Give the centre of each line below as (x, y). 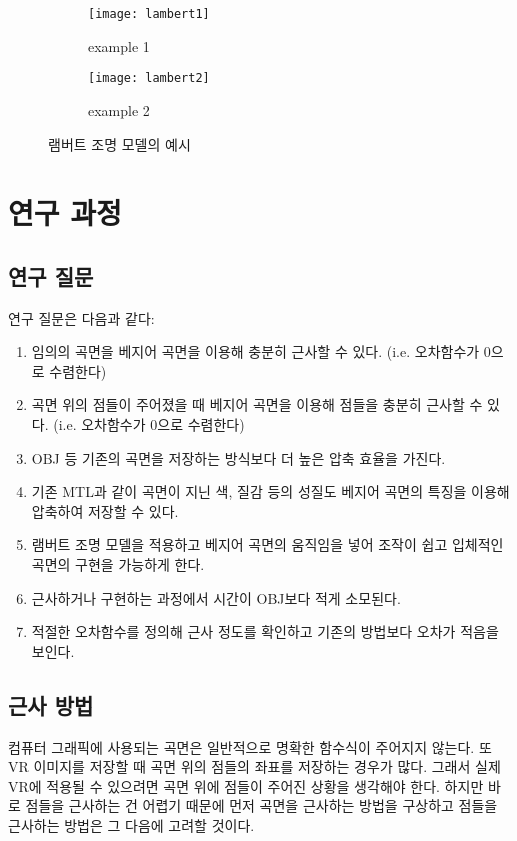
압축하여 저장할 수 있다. (105, 510)
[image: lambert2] (149, 78)
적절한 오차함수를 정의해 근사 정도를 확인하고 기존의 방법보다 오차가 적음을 (265, 631)
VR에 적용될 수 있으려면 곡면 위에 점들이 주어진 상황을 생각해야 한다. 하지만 (246, 785)
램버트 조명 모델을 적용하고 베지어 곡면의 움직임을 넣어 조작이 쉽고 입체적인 (267, 544)
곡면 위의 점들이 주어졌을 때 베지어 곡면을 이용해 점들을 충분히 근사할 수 (257, 404)
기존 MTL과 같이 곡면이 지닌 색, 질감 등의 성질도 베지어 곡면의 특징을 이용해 (270, 491)
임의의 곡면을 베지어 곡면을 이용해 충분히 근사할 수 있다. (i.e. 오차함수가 (255, 351)
